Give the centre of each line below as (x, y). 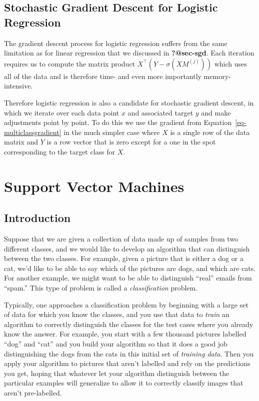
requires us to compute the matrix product (70, 63)
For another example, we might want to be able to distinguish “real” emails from (128, 278)
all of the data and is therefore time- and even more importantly (103, 76)
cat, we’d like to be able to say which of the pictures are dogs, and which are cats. (130, 268)
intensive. (18, 86)
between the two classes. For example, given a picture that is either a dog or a (124, 258)
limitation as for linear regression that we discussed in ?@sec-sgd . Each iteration (129, 53)
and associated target (160, 112)
